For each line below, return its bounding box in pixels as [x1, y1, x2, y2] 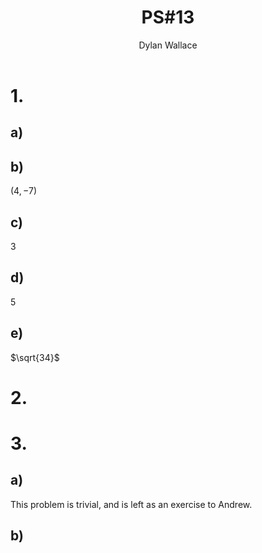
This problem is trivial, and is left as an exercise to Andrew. [10, 498, 253, 510]
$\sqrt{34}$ [10, 351, 60, 363]
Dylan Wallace [138, 39, 198, 51]
